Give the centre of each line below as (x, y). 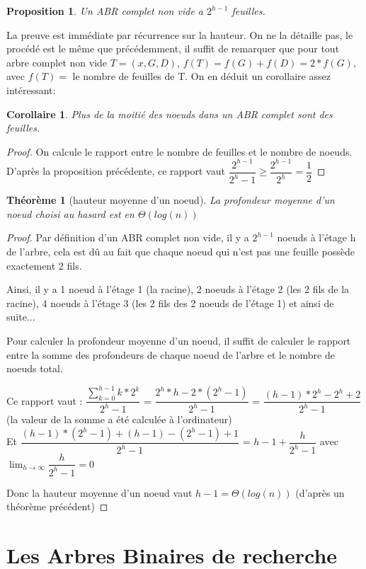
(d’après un (320, 492)
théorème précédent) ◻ (57, 506)
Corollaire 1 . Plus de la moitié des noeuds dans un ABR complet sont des (170, 114)
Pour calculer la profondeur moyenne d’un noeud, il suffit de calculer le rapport (179, 340)
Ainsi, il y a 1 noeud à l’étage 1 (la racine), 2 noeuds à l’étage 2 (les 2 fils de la (178, 289)
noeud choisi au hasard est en (70, 213)
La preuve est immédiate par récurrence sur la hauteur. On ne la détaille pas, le (180, 34)
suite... (21, 317)
